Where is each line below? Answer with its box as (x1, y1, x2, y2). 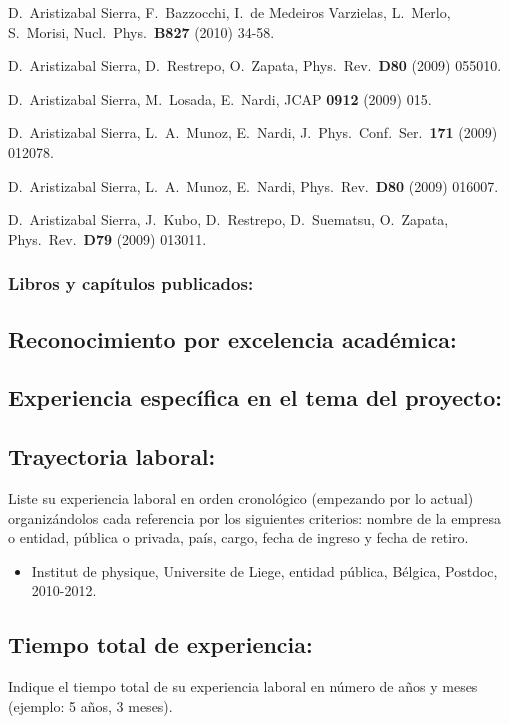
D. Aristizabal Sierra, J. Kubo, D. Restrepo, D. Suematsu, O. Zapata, (8, 209, 449, 230)
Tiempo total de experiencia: (8, 629, 313, 660)
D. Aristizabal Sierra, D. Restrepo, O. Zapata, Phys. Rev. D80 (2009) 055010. (8, 55, 502, 76)
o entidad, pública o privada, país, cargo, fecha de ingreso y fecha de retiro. (8, 527, 469, 548)
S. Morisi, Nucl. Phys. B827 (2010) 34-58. (8, 21, 275, 42)
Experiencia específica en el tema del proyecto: (8, 382, 502, 413)
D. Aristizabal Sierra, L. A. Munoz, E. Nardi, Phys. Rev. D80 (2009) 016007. (8, 175, 499, 196)
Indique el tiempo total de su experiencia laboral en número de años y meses (8, 676, 478, 697)
